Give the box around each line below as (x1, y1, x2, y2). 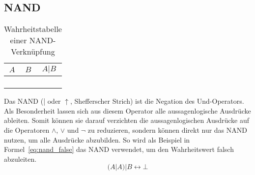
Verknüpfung (11, 46, 55, 58)
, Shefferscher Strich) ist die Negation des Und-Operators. (70, 96, 244, 106)
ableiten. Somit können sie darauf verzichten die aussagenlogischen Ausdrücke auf (4, 115, 250, 125)
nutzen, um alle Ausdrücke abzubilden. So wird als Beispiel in (4, 134, 190, 145)
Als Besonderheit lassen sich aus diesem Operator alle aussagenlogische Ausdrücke (4, 105, 251, 116)
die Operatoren (4, 124, 50, 135)
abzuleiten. (4, 153, 37, 164)
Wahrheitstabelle (4, 23, 62, 35)
